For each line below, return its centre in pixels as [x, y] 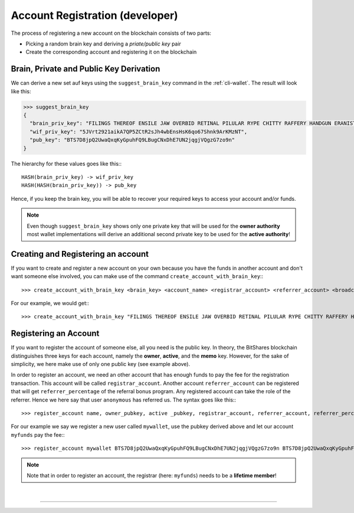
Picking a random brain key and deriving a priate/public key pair [103, 44]
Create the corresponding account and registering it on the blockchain [111, 52]
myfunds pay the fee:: [38, 434]
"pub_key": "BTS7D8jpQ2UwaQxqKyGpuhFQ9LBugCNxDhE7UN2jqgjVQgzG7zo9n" [132, 140]
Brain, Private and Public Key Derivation [86, 69]
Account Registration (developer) [94, 15]
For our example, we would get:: [50, 303]
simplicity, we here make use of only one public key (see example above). [101, 364]
